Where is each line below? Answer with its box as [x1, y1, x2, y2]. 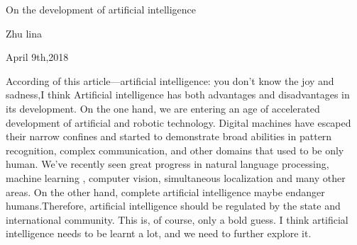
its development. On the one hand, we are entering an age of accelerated [6, 101, 320, 115]
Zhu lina [6, 25, 42, 40]
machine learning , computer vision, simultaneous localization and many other [6, 170, 346, 185]
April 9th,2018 [6, 50, 69, 64]
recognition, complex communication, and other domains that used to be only [6, 142, 344, 157]
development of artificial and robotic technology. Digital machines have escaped [6, 115, 351, 130]
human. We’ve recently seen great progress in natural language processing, [6, 156, 329, 171]
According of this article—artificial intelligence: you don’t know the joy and [6, 73, 334, 88]
